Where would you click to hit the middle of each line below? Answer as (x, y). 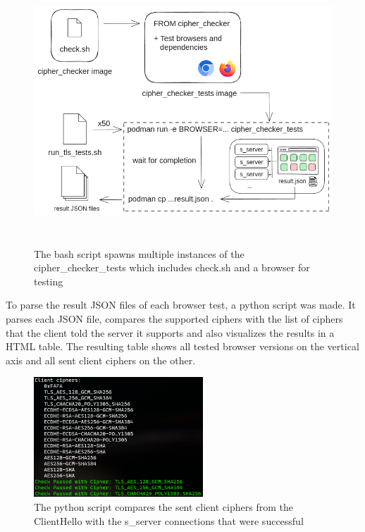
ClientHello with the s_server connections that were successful (169, 520)
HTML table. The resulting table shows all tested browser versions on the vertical (182, 346)
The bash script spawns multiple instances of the (139, 253)
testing (49, 281)
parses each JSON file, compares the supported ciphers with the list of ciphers (174, 318)
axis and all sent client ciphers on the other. (101, 360)
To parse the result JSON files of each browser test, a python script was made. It (181, 305)
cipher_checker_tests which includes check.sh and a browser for (172, 267)
